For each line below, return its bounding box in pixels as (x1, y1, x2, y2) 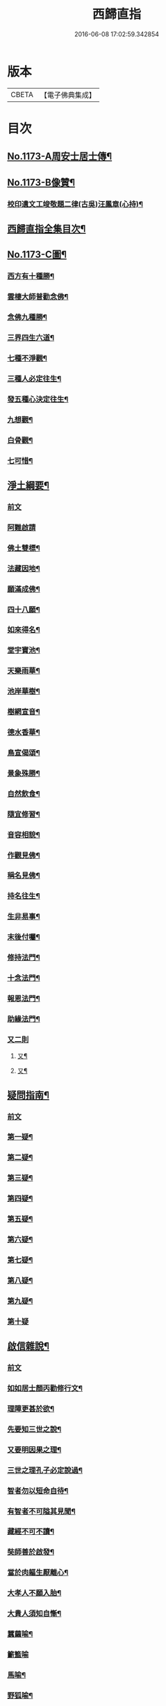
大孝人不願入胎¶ (7, 1588, 62, 1598)
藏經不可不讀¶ (7, 1527, 54, 1536)
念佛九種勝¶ (7, 312, 47, 322)
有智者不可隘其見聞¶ (7, 1506, 76, 1516)
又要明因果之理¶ (7, 1445, 62, 1455)
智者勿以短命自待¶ (7, 1485, 69, 1495)
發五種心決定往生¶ (7, 394, 69, 404)
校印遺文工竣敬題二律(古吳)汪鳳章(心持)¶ (7, 199, 144, 209)
